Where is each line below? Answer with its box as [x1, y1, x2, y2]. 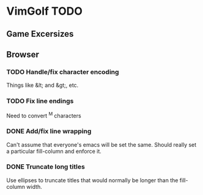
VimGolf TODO [6, 4, 83, 18]
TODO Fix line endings [6, 97, 74, 105]
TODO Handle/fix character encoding [6, 67, 119, 76]
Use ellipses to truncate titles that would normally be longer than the [6, 176, 179, 184]
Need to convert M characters [6, 111, 81, 119]
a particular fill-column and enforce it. [6, 147, 102, 155]
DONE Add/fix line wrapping [6, 127, 92, 136]
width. [26, 183, 43, 190]
